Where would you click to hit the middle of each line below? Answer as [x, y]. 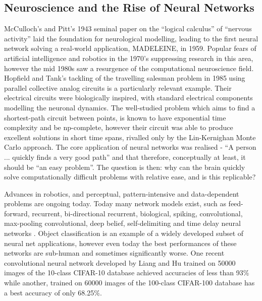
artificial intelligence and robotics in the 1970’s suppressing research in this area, [129, 58]
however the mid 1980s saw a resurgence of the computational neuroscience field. [129, 68]
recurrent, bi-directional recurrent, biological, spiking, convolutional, [137, 213]
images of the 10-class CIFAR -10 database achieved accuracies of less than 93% [127, 273]
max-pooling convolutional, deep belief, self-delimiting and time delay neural [122, 223]
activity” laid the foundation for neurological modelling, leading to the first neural [131, 38]
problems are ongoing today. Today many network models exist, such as [115, 203]
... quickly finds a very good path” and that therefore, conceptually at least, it [125, 157]
